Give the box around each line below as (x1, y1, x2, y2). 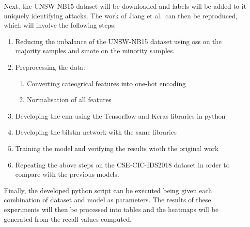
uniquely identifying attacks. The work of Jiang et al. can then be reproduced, (4, 10, 237, 20)
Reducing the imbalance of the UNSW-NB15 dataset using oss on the (15, 36, 222, 46)
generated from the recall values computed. (4, 213, 132, 224)
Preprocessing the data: (15, 61, 85, 72)
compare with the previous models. (15, 169, 119, 179)
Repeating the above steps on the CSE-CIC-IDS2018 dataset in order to (15, 159, 230, 169)
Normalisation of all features (27, 94, 111, 105)
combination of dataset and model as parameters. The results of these (4, 195, 211, 205)
